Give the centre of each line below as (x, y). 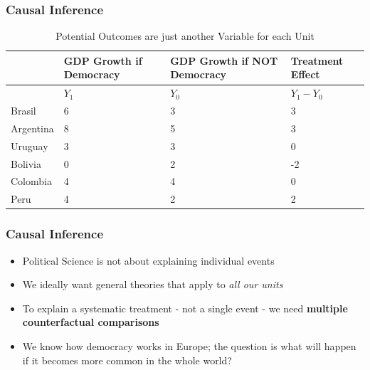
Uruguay (30, 146)
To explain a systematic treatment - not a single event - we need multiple (185, 308)
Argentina (32, 128)
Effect (305, 74)
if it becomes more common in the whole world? (127, 360)
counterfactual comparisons (91, 322)
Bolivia (26, 163)
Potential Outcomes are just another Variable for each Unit (185, 36)
